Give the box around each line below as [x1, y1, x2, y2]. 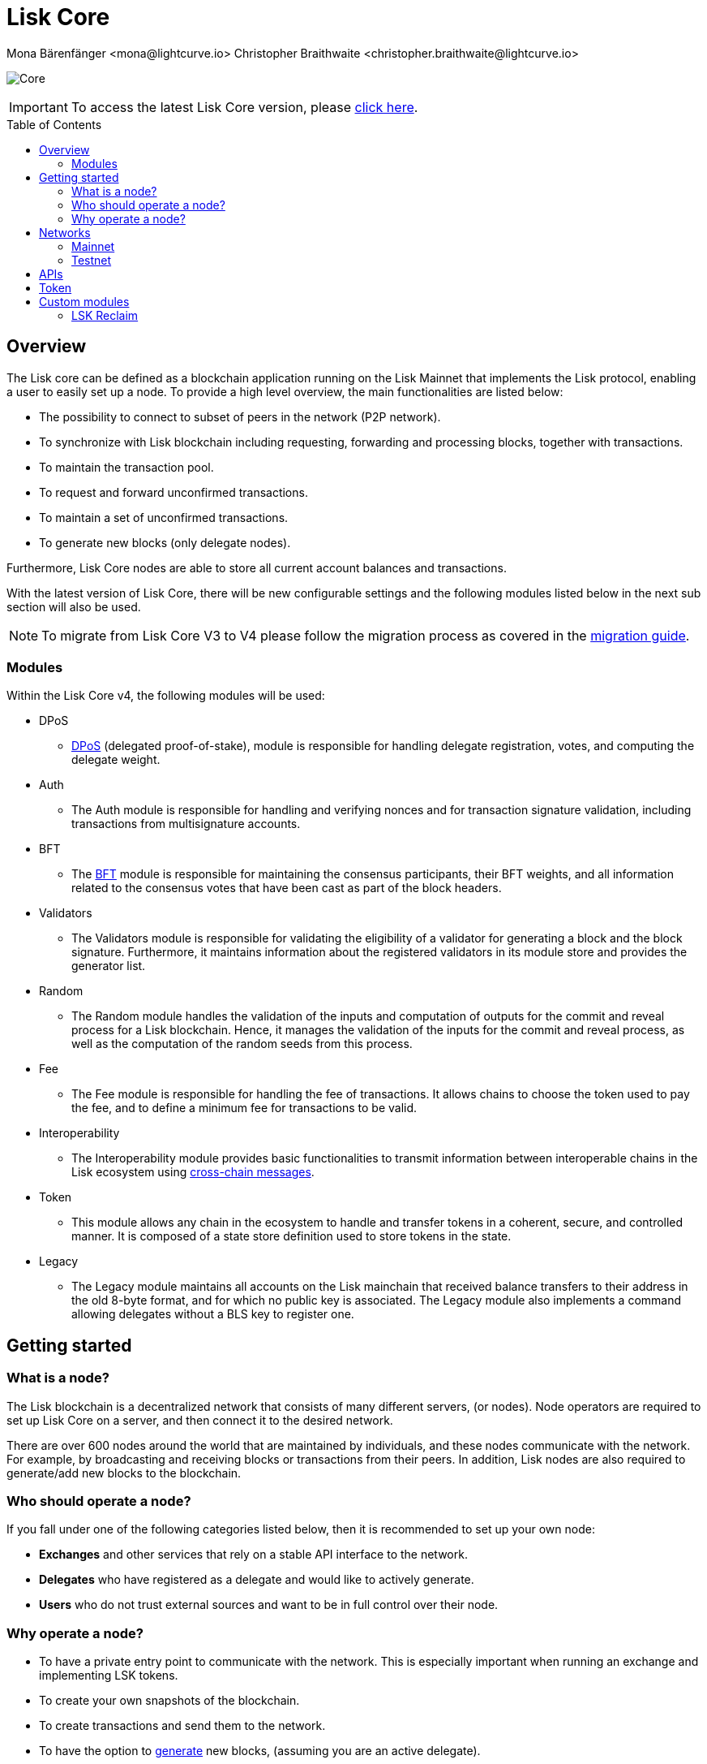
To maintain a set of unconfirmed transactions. [39, 510, 289, 524]
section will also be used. [6, 599, 141, 614]
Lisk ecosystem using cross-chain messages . [71, 1165, 315, 1180]
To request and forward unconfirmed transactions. [39, 485, 308, 499]
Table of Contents [6, 117, 102, 132]
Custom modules [39, 294, 130, 308]
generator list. [71, 959, 146, 973]
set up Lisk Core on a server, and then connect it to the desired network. [6, 1412, 393, 1427]
